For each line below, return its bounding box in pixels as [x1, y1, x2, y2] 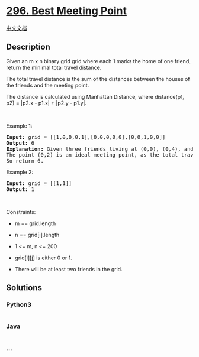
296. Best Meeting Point [6, 4, 127, 18]
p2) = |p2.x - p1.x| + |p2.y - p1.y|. [6, 99, 87, 106]
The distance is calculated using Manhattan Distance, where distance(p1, [6, 93, 185, 100]
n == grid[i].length [14, 231, 60, 238]
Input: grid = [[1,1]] [6, 180, 72, 187]
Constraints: [6, 208, 36, 215]
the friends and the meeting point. [6, 82, 89, 89]
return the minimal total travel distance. [6, 64, 102, 71]
